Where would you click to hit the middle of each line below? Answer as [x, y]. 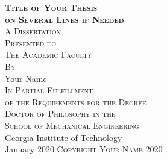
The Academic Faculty [49, 55]
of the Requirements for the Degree [76, 101]
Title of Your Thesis [51, 7]
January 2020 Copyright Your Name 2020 [84, 149]
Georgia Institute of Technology [64, 137]
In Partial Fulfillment [49, 90]
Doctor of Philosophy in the [60, 114]
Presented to [30, 42]
